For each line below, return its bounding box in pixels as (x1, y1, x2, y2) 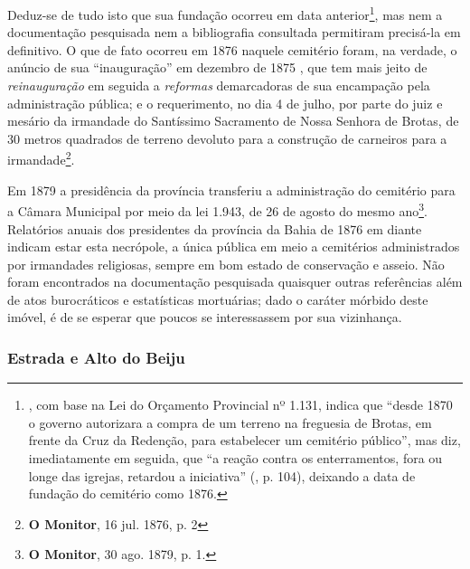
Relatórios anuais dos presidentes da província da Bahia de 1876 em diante (7, 219, 422, 238)
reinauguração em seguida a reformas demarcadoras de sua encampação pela (7, 76, 430, 95)
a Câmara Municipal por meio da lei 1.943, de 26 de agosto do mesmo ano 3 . (7, 199, 428, 220)
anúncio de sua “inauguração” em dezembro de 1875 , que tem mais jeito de (7, 58, 428, 77)
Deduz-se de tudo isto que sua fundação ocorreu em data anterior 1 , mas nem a (7, 3, 443, 24)
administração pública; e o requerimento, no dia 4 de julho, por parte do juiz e (7, 93, 443, 112)
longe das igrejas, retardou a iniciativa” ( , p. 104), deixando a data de (28, 466, 416, 485)
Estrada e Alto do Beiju (7, 346, 185, 368)
